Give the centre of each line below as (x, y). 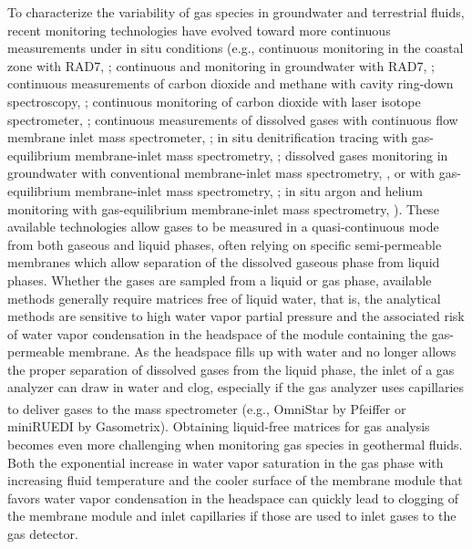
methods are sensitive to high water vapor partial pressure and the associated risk (236, 316)
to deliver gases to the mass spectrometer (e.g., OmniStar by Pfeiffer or (207, 408)
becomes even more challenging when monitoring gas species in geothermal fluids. (235, 444)
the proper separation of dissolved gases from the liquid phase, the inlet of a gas (231, 369)
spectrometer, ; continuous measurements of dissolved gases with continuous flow (233, 119)
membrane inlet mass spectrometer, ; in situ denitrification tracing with (208, 137)
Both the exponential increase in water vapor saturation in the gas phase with (226, 462)
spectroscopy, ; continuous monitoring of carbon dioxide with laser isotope (214, 101)
